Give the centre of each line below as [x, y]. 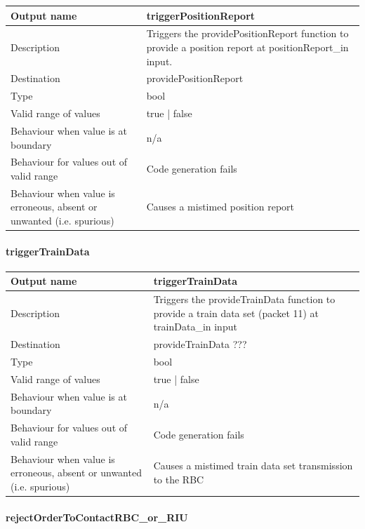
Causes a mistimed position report [220, 207]
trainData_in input [195, 327]
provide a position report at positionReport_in [247, 47]
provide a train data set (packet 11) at [236, 313]
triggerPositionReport [201, 15]
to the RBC [179, 480]
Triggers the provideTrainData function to [244, 299]
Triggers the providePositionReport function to [247, 33]
